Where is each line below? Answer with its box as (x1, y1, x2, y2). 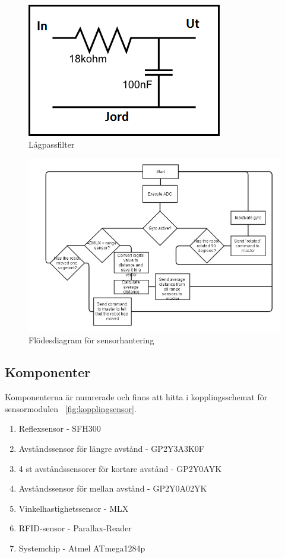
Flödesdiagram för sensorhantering (28, 334, 154, 346)
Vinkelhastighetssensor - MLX (18, 502, 129, 514)
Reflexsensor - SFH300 (18, 422, 101, 435)
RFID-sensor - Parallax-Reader (18, 522, 132, 534)
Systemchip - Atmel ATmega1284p (18, 542, 145, 554)
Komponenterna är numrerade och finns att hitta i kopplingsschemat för (5, 391, 268, 403)
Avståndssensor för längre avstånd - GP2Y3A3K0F (18, 442, 204, 455)
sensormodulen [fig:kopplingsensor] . (5, 402, 137, 414)
